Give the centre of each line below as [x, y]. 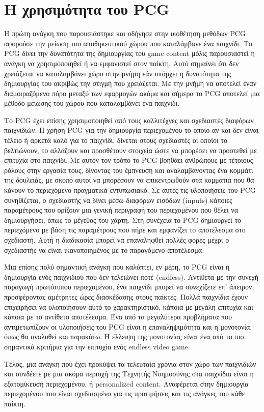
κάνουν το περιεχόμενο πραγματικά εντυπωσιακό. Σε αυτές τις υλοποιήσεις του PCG [130, 190]
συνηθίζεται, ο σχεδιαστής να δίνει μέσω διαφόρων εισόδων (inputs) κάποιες [118, 200]
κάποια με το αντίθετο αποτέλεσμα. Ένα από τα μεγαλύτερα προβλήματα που [118, 317]
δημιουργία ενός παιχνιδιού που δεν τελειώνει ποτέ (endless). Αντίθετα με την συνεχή [131, 276]
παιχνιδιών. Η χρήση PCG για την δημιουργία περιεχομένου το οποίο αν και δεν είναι [131, 130]
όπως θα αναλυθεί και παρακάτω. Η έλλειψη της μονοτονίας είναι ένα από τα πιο [124, 336]
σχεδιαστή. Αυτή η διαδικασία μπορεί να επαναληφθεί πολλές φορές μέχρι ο [117, 240]
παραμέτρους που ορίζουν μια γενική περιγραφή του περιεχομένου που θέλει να [121, 210]
